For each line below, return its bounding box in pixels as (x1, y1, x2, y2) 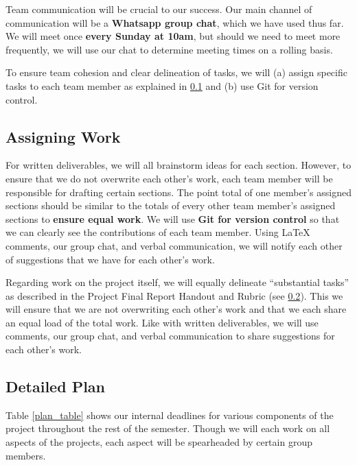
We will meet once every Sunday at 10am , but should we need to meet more (5, 29, 341, 43)
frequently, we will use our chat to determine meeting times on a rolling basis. (5, 42, 333, 56)
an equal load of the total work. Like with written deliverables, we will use (5, 315, 319, 329)
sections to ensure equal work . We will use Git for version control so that (5, 211, 340, 226)
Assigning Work (5, 126, 121, 147)
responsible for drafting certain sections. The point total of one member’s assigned (5, 184, 352, 199)
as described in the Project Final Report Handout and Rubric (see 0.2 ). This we (5, 288, 343, 302)
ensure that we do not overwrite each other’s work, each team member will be (5, 171, 333, 185)
